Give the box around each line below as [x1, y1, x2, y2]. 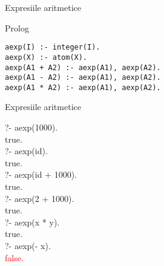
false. [5, 251, 24, 264]
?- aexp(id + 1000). [5, 168, 77, 181]
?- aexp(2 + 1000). [5, 192, 74, 204]
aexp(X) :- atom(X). [5, 53, 88, 62]
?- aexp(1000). [5, 121, 58, 134]
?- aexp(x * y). [5, 215, 60, 228]
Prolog [5, 21, 29, 34]
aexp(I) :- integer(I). [5, 43, 100, 52]
